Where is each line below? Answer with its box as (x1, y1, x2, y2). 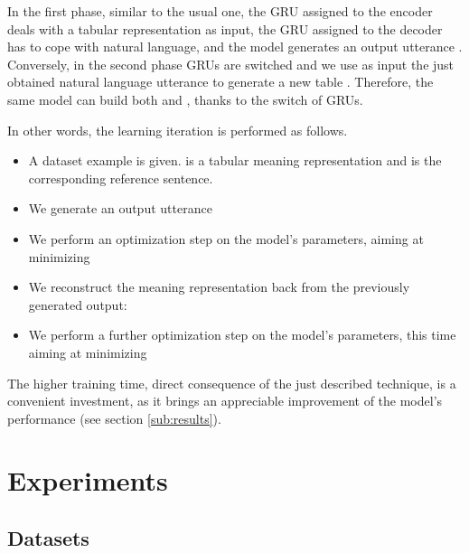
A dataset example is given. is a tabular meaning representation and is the (28, 151, 442, 170)
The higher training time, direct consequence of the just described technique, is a (7, 373, 456, 392)
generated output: (28, 295, 127, 314)
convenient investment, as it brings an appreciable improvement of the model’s (7, 391, 443, 410)
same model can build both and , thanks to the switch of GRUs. (7, 89, 363, 108)
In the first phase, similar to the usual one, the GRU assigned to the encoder (7, 2, 433, 20)
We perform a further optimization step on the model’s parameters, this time (28, 325, 456, 344)
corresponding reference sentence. (28, 168, 213, 187)
